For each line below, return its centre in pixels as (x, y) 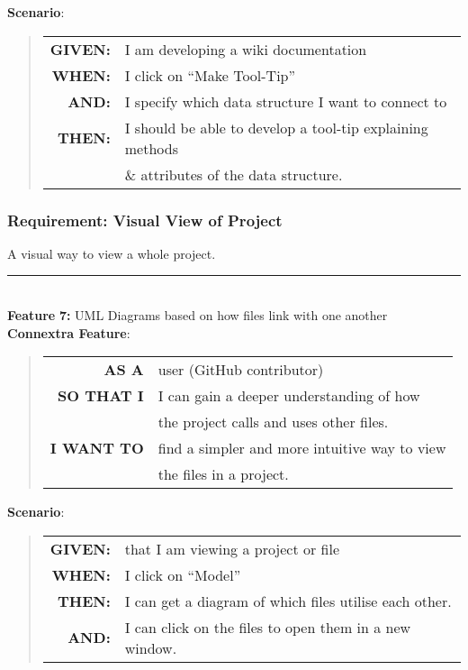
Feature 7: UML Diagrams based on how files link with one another (198, 315)
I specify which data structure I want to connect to (286, 101)
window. (151, 647)
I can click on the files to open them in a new (268, 627)
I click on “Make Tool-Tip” (210, 75)
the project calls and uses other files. (273, 422)
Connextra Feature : (69, 332)
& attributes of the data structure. (234, 174)
